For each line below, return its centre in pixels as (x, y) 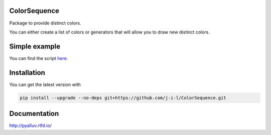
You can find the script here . (39, 58)
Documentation (34, 114)
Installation (27, 72)
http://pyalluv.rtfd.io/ (31, 125)
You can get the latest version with (45, 84)
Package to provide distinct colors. (45, 23)
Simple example (35, 46)
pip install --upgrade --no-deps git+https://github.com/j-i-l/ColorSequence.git (123, 98)
